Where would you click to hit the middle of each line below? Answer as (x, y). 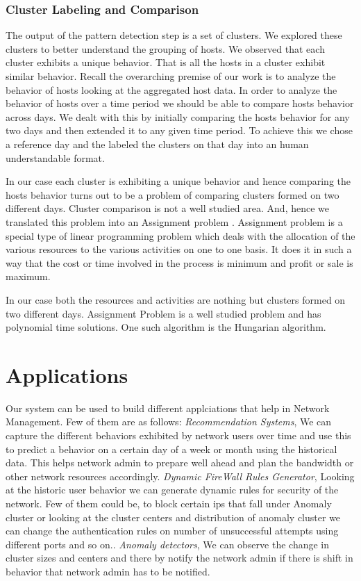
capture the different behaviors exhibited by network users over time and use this (178, 435)
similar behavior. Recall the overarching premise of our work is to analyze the (171, 76)
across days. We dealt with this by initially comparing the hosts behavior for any (178, 116)
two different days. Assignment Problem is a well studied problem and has (163, 313)
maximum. (28, 276)
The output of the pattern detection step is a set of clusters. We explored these (174, 35)
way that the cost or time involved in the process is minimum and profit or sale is (179, 262)
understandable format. (55, 157)
